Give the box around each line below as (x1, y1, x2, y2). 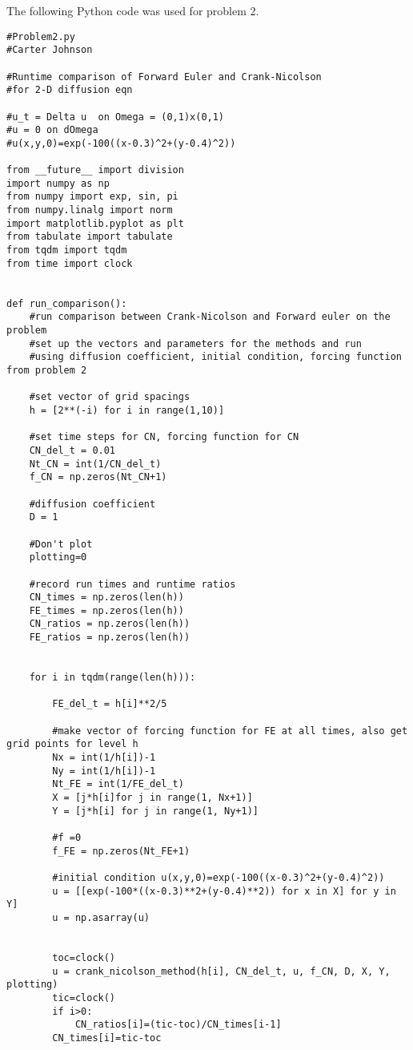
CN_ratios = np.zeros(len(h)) (29, 618, 190, 630)
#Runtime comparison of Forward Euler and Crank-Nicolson (6, 71, 322, 83)
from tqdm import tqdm (6, 244, 127, 256)
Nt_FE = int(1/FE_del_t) (52, 778, 184, 790)
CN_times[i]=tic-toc (52, 1032, 162, 1044)
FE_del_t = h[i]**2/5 (52, 698, 167, 710)
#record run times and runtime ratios (29, 578, 236, 590)
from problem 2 (6, 365, 87, 376)
